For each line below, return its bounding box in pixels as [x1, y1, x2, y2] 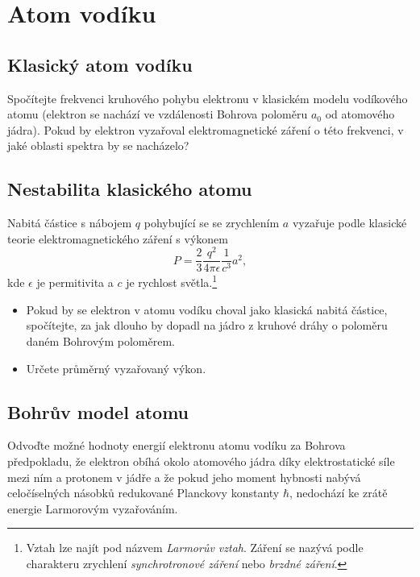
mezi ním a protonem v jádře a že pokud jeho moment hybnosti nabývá [7, 468, 361, 485]
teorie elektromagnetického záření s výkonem [7, 230, 228, 247]
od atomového [325, 106, 395, 122]
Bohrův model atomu [7, 399, 189, 424]
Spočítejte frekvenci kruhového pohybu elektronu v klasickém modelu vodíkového [7, 89, 408, 106]
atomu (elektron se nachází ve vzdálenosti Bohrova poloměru [7, 106, 308, 122]
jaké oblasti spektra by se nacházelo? [7, 137, 189, 154]
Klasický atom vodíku [7, 52, 193, 77]
